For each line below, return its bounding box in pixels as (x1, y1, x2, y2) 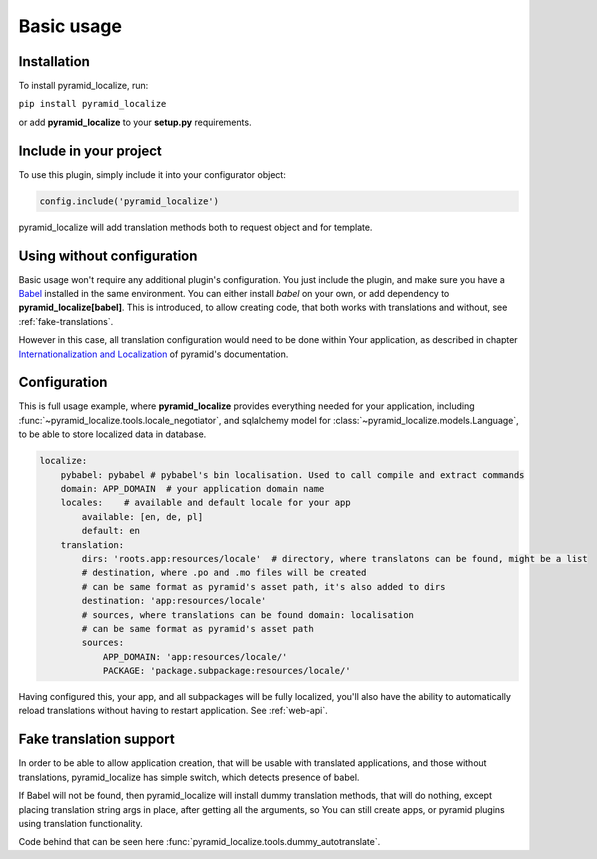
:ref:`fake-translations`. (18, 315, 114, 327)
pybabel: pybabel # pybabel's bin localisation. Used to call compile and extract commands (60, 469, 525, 480)
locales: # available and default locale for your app (60, 497, 351, 509)
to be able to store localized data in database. (18, 428, 207, 440)
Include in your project (18, 142, 162, 159)
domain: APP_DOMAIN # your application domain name (60, 483, 325, 495)
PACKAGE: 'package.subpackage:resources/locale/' (102, 665, 351, 677)
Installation (18, 53, 90, 70)
